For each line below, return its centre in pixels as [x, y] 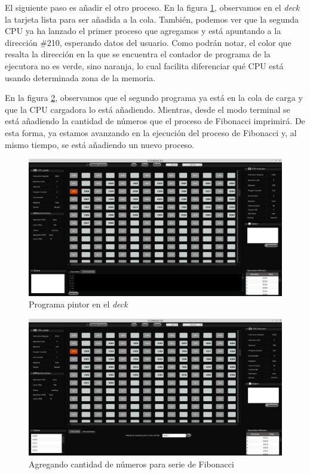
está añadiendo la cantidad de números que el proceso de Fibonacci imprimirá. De [155, 121]
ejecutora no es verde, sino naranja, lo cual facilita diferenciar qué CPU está [144, 65]
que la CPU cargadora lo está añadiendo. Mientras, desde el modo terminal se [148, 109]
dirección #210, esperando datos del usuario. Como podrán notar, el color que [148, 42]
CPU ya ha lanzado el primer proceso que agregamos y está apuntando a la [143, 31]
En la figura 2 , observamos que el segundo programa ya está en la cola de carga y [154, 98]
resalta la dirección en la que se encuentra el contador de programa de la [138, 54]
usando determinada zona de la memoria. [80, 77]
